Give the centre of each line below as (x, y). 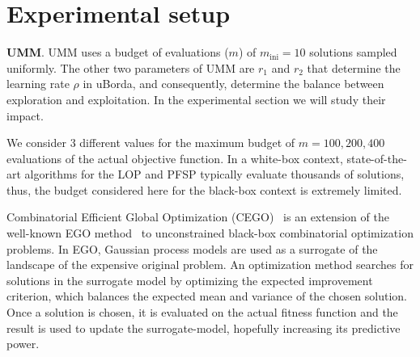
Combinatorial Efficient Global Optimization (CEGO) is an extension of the (198, 217)
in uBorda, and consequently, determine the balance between (233, 84)
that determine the (354, 67)
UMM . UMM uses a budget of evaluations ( (118, 52)
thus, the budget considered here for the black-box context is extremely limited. (204, 189)
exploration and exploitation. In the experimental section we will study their (196, 99)
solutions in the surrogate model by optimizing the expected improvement (190, 280)
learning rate (38, 84)
